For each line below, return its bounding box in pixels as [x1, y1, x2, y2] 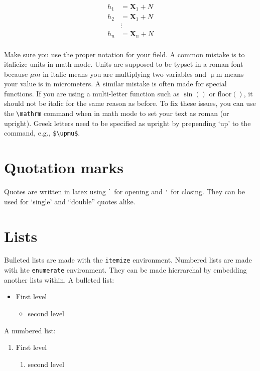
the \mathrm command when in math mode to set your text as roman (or [4, 108, 229, 118]
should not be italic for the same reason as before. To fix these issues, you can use [4, 98, 256, 108]
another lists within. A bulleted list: [4, 274, 114, 285]
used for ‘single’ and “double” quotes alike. [4, 196, 136, 206]
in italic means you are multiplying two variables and [43, 68, 206, 79]
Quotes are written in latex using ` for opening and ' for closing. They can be [4, 186, 245, 197]
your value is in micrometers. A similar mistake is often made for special [4, 78, 227, 89]
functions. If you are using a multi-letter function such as [4, 88, 180, 98]
